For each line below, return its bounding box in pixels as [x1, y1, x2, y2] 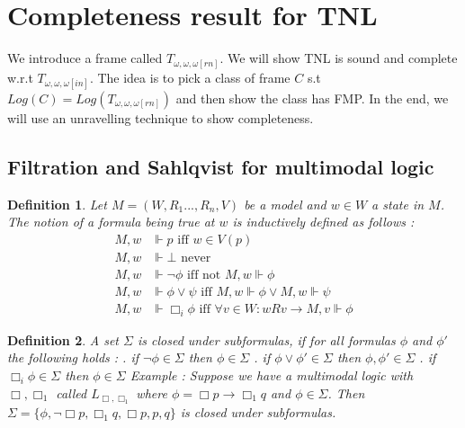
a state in [371, 194, 425, 213]
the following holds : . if [7, 348, 139, 367]
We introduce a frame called [7, 49, 163, 67]
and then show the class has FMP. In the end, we [175, 88, 449, 107]
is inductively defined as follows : [232, 212, 415, 231]
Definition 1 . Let [7, 194, 107, 213]
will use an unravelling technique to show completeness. [7, 108, 314, 127]
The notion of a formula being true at [7, 212, 215, 231]
